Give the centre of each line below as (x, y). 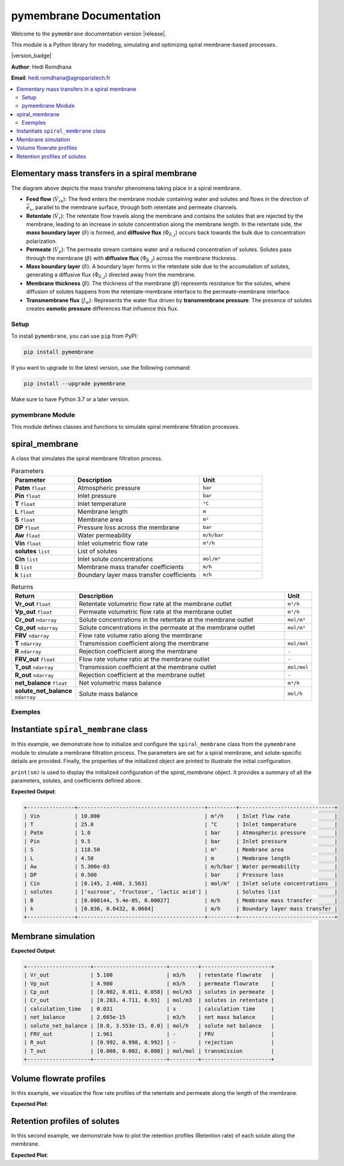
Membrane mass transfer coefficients (131, 567)
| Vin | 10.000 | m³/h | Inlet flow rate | (181, 816)
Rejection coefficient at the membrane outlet (142, 675)
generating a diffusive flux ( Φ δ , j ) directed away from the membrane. (111, 276)
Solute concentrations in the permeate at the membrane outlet (167, 628)
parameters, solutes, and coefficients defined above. (77, 781)
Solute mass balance (109, 694)
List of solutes (97, 551)
